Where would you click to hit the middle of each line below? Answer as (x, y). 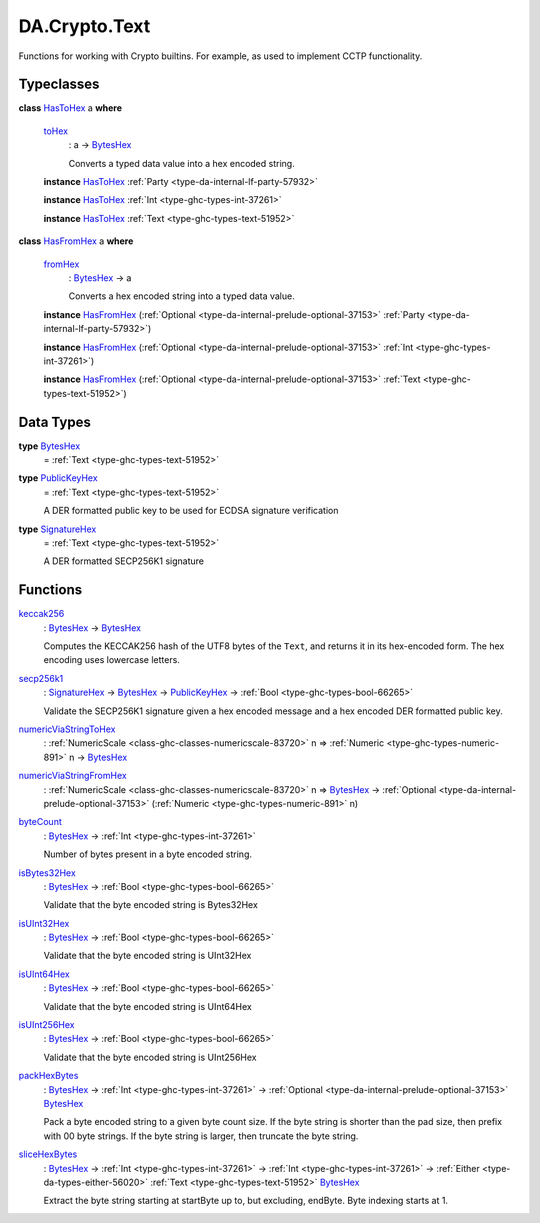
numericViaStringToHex (67, 729)
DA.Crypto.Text (84, 26)
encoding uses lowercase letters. (111, 660)
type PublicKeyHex (58, 478)
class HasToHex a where (70, 108)
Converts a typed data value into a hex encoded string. (181, 163)
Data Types (55, 421)
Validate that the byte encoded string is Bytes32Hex (151, 905)
